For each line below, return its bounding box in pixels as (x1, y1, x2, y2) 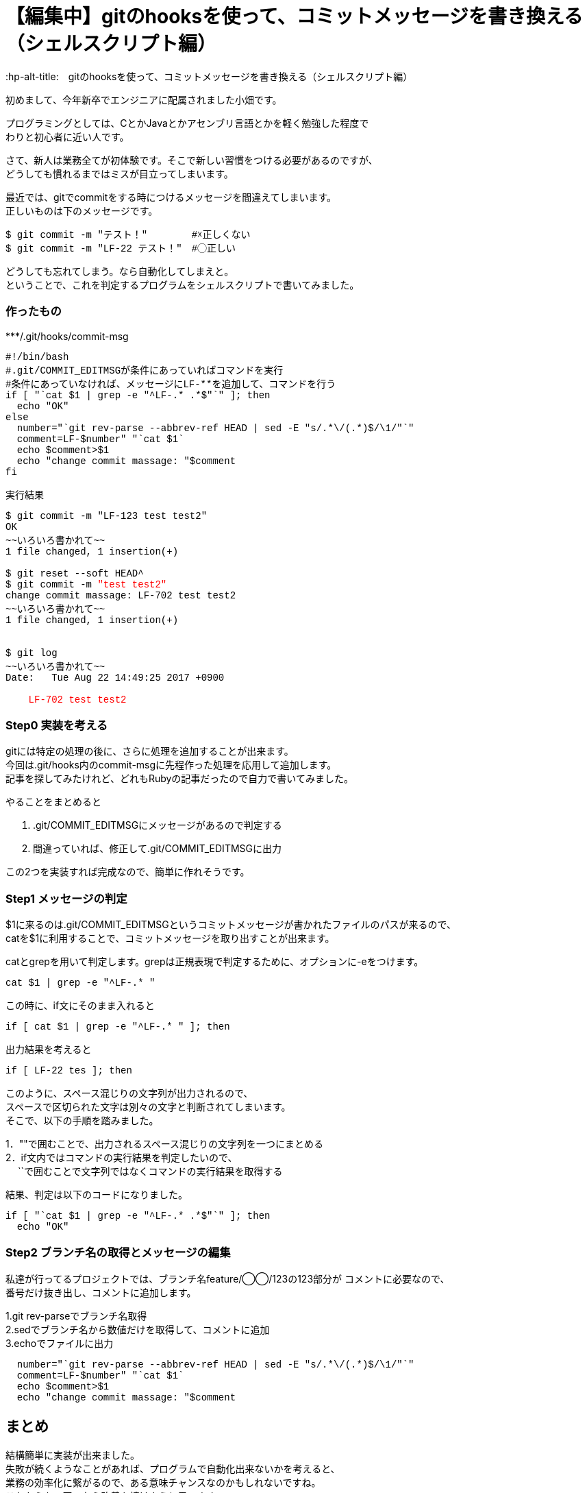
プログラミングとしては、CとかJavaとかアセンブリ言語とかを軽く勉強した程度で (5, 117, 369, 129)
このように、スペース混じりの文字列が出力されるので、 (5, 1087, 253, 1099)
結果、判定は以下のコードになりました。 (5, 1189, 188, 1200)
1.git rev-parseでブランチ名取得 (5, 1309, 147, 1322)
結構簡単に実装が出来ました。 (5, 1448, 140, 1461)
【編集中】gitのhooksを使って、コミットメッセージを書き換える (5, 5, 584, 28)
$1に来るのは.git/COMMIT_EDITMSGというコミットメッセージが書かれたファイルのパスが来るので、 (5, 919, 456, 930)
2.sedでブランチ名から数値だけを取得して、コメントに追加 (5, 1323, 270, 1335)
